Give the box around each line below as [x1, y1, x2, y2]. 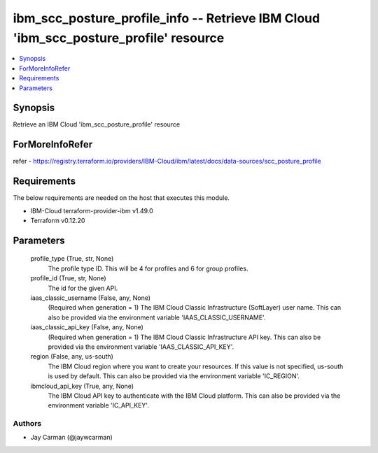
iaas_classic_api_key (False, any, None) [30, 323, 143, 331]
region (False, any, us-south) [30, 352, 113, 361]
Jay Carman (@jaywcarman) [30, 433, 113, 442]
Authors [13, 419, 42, 429]
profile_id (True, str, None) [30, 274, 106, 282]
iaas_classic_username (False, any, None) [30, 294, 150, 302]
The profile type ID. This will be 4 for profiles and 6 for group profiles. [48, 264, 248, 273]
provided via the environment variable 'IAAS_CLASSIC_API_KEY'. [48, 343, 234, 351]
